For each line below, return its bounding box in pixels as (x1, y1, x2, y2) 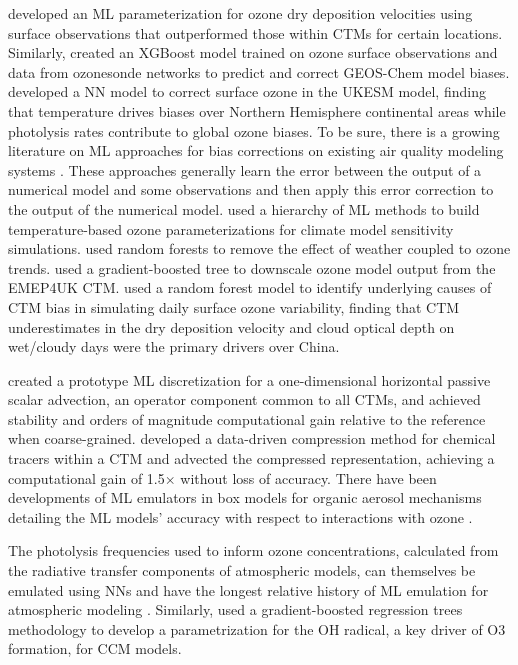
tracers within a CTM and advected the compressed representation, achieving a (8, 448, 495, 469)
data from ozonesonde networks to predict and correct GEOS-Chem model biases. (8, 61, 510, 82)
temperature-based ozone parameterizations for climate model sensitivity (8, 218, 454, 239)
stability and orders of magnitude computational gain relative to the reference (8, 408, 486, 429)
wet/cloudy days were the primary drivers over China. (8, 336, 340, 357)
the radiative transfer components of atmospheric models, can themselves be (8, 560, 476, 581)
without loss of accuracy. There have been (180, 467, 437, 488)
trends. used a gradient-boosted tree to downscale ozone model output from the (8, 257, 496, 278)
